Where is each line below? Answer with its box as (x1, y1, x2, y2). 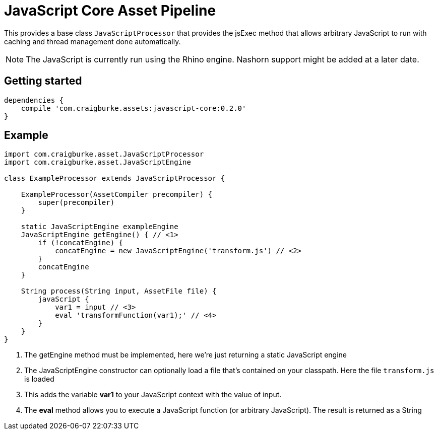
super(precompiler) (38, 198, 115, 207)
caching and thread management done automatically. (4, 37, 181, 46)
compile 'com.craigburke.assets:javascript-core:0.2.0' (21, 104, 246, 112)
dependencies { (4, 96, 64, 104)
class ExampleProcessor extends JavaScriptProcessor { (4, 174, 225, 183)
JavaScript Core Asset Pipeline (4, 2, 216, 19)
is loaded (24, 375, 54, 384)
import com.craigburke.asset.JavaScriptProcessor (4, 150, 204, 159)
